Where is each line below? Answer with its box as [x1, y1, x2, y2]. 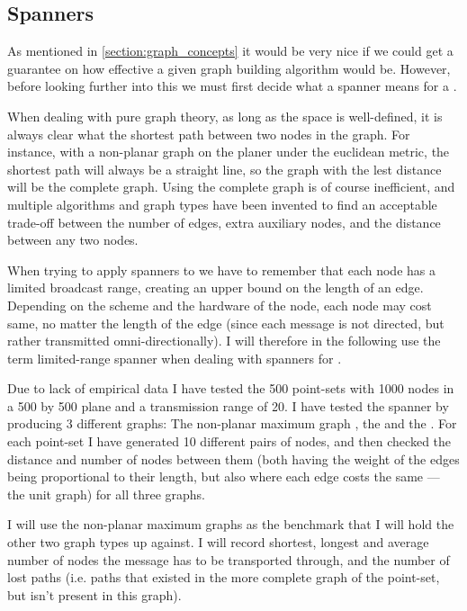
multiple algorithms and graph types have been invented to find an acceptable [7, 194, 437, 213]
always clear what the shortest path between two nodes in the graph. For [7, 124, 410, 143]
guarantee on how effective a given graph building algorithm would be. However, [7, 58, 451, 77]
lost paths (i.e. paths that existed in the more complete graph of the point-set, [7, 568, 440, 587]
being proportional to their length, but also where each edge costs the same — [7, 467, 440, 486]
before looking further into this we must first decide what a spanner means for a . [7, 76, 457, 95]
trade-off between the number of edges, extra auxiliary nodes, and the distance [7, 212, 441, 231]
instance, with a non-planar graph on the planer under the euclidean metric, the [7, 142, 450, 161]
